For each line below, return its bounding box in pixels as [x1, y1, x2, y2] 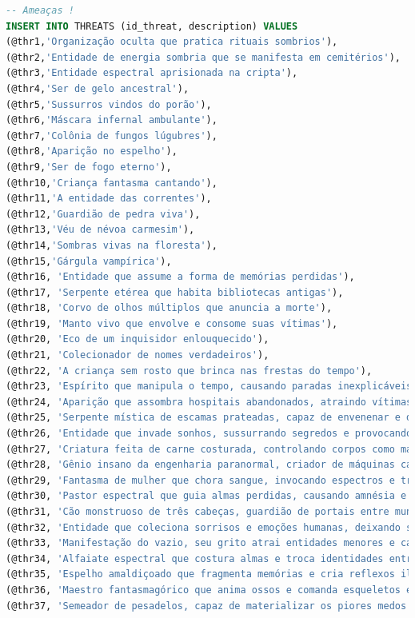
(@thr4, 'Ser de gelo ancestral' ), [6, 82, 190, 94]
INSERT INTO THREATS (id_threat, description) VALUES [6, 20, 298, 32]
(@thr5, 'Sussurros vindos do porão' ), [6, 98, 212, 110]
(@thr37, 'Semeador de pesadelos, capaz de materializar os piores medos [6, 600, 407, 612]
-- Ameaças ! [6, 5, 74, 16]
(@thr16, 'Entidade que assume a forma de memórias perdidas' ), [6, 271, 355, 283]
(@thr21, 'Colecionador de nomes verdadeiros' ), [6, 349, 269, 361]
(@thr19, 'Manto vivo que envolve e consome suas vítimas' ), [6, 317, 338, 329]
